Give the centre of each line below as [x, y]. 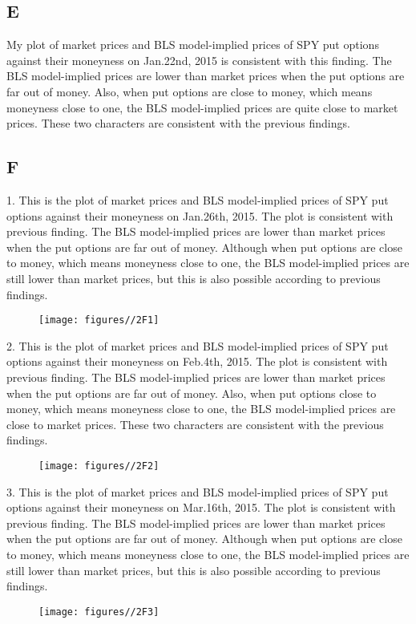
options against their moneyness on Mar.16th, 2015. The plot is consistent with [201, 507]
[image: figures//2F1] [99, 320]
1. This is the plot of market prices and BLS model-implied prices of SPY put [198, 199]
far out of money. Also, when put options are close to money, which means [190, 91]
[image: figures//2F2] [99, 466]
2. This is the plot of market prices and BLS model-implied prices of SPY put [198, 345]
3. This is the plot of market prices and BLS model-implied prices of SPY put [198, 491]
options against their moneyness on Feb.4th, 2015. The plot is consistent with [197, 361]
